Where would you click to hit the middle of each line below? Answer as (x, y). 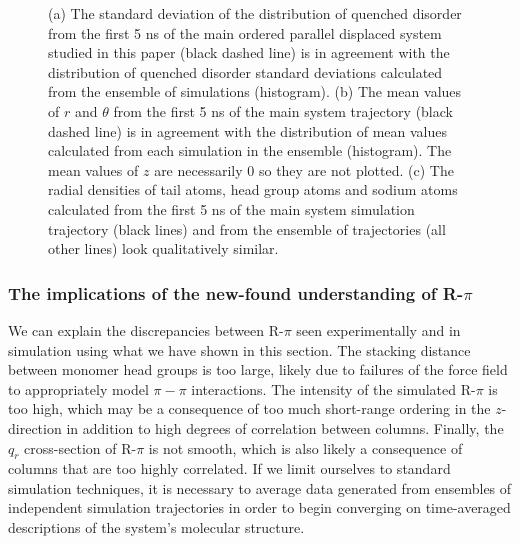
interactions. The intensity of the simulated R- (333, 388)
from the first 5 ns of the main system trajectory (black (283, 110)
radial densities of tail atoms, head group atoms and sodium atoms (253, 189)
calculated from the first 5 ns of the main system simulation (231, 208)
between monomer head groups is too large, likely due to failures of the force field (258, 369)
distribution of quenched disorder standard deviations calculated (245, 71)
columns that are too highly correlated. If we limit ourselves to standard (229, 468)
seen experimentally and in (378, 329)
